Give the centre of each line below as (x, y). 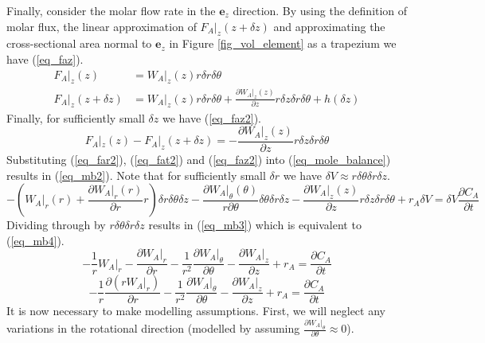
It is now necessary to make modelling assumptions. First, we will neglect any (196, 311)
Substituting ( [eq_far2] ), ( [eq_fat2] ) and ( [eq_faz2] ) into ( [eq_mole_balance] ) (199, 159)
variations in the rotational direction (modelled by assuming (153, 328)
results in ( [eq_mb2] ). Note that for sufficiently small (136, 175)
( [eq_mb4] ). (35, 240)
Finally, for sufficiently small (76, 117)
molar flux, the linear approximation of (102, 26)
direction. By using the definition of (320, 10)
